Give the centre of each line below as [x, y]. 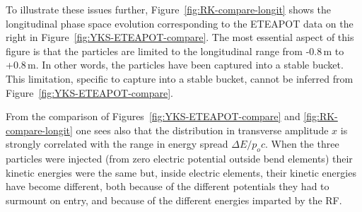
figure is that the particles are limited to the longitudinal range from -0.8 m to [175, 51]
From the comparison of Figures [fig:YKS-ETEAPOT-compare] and [153, 116]
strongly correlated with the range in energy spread [117, 144]
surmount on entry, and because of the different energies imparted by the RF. [174, 200]
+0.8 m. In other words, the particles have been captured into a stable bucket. [175, 65]
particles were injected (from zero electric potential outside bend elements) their [179, 159]
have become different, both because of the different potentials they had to [168, 186]
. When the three [302, 144]
